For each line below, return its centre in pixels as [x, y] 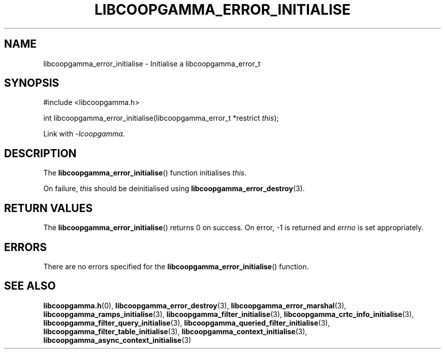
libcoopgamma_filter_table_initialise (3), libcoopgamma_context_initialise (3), [175, 331]
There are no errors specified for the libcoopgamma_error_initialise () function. [176, 266]
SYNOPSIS [32, 83]
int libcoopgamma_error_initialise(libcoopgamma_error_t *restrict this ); [161, 118]
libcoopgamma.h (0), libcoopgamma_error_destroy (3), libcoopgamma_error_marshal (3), [195, 305]
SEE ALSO [30, 286]
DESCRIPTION [40, 153]
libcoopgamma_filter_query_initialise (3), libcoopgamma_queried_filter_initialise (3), [187, 323]
